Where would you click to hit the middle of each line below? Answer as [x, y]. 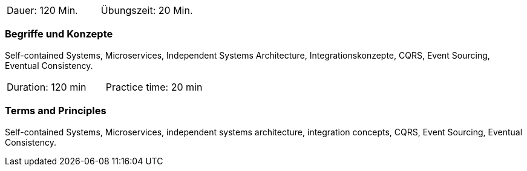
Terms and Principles [56, 111]
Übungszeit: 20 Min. [147, 10]
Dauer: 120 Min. [42, 10]
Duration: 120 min [47, 87]
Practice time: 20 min [154, 87]
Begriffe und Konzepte [59, 34]
